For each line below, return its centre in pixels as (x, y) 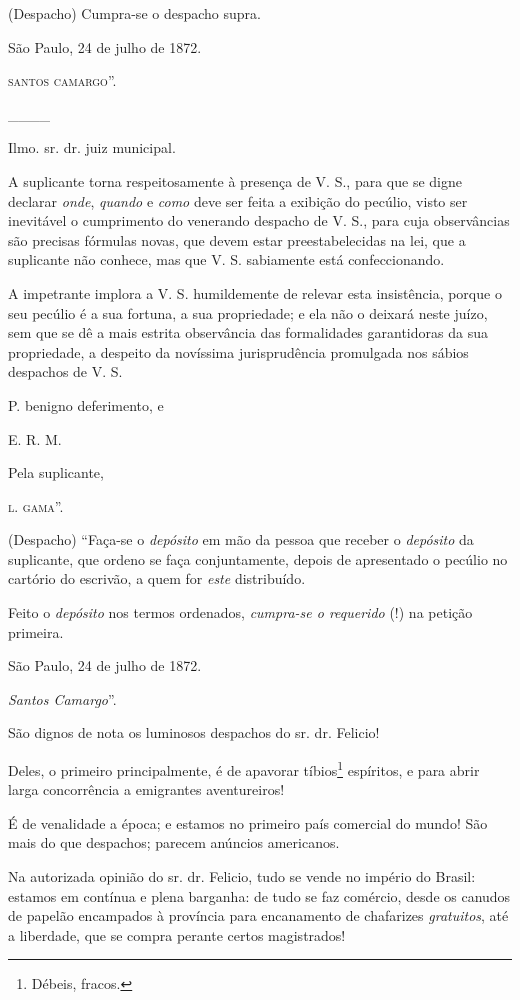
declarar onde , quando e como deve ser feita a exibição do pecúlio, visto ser (238, 200)
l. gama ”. (36, 505)
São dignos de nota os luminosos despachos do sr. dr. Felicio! (194, 732)
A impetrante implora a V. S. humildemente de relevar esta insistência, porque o (255, 292)
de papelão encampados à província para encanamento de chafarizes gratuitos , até (258, 915)
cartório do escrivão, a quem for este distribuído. (157, 578)
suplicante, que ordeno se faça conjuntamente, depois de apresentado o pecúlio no (258, 558)
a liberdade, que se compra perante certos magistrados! (177, 934)
